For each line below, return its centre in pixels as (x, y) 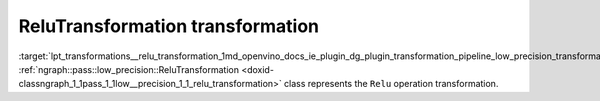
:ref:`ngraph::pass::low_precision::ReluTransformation (129, 69)
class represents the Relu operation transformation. (391, 84)
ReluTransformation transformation (169, 26)
